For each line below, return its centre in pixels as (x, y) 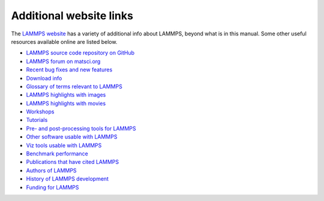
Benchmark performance (57, 154)
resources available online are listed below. (64, 41)
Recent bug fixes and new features (69, 70)
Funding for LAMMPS (52, 187)
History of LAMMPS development (67, 179)
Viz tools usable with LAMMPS (64, 145)
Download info (44, 78)
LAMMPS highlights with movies (66, 103)
